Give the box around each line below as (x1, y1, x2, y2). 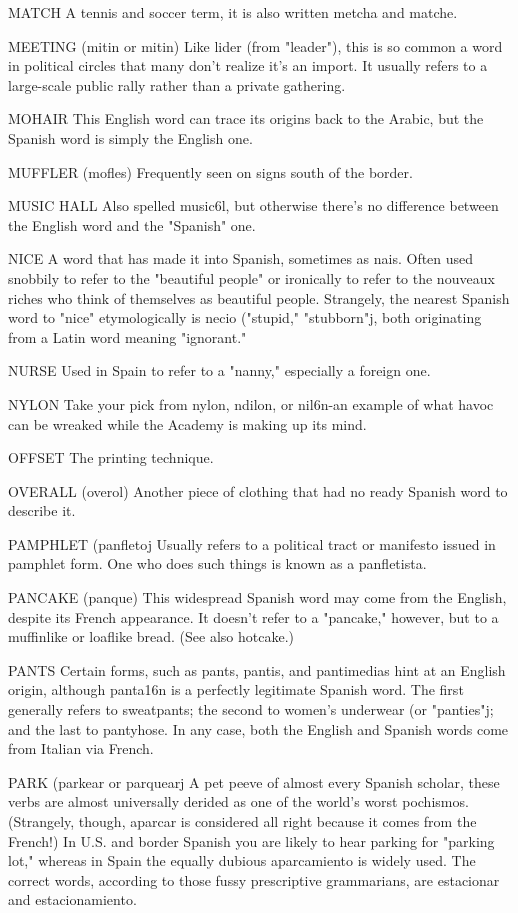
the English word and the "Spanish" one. (8, 214, 256, 235)
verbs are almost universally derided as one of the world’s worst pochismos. (8, 791, 469, 812)
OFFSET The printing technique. (8, 447, 214, 468)
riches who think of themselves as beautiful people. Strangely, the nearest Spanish (8, 287, 510, 308)
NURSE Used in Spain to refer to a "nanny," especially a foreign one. (8, 360, 431, 381)
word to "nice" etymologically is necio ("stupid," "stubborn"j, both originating (8, 307, 482, 328)
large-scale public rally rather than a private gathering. (8, 74, 346, 95)
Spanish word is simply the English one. (8, 127, 253, 148)
